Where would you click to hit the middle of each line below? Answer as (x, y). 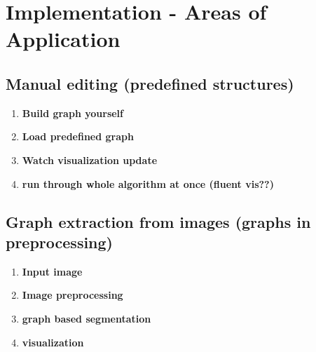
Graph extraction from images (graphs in (158, 221)
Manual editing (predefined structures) (150, 83)
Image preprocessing (73, 295)
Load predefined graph (78, 136)
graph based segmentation (87, 318)
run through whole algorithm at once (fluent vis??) (148, 183)
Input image (52, 271)
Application (63, 39)
